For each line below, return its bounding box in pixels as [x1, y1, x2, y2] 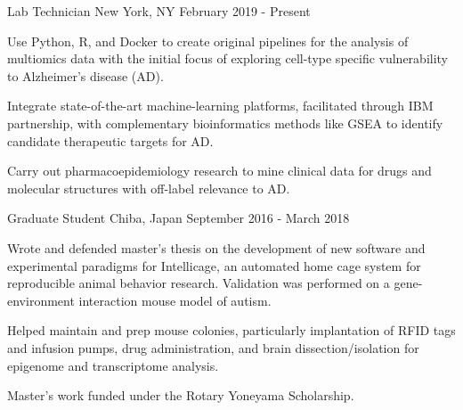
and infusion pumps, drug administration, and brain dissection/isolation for [7, 338, 419, 357]
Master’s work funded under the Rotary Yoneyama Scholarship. [7, 386, 354, 405]
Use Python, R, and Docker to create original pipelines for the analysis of [7, 31, 409, 50]
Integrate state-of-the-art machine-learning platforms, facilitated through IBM [7, 96, 434, 115]
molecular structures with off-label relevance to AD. [7, 178, 290, 197]
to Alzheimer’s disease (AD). [7, 66, 164, 85]
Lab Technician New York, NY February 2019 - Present [7, 2, 311, 20]
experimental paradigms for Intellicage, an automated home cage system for [7, 256, 421, 275]
